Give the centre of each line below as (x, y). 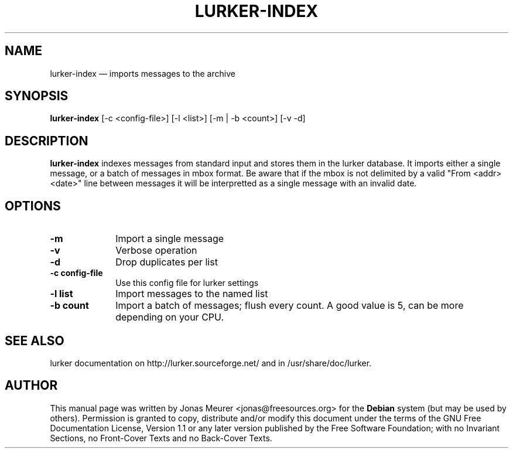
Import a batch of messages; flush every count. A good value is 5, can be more (290, 306)
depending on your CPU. (170, 317)
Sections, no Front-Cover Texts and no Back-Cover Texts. (161, 438)
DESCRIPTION (47, 141)
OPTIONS (33, 206)
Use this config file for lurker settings (187, 283)
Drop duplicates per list (167, 262)
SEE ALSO (35, 340)
